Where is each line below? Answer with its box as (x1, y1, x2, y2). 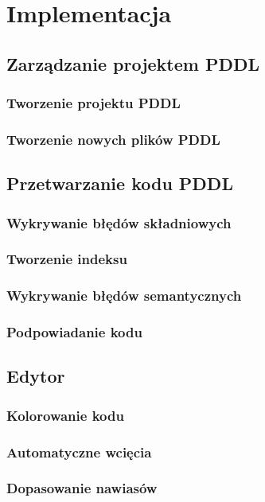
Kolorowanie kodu (6, 405, 124, 425)
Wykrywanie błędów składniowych (6, 212, 232, 232)
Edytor (6, 364, 65, 388)
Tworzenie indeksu (6, 249, 127, 269)
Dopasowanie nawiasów (6, 478, 158, 498)
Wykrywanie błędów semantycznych (6, 286, 242, 305)
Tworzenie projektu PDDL (6, 93, 181, 113)
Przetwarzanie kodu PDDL (6, 171, 233, 196)
